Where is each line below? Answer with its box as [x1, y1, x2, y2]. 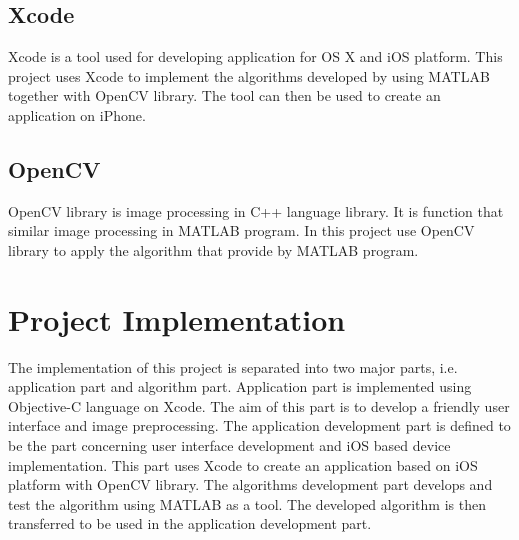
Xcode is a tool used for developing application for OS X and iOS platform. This [8, 46, 503, 67]
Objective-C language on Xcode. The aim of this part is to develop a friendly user [8, 395, 510, 416]
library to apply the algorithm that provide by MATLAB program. [8, 239, 419, 260]
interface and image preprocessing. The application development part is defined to [8, 415, 511, 436]
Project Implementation [8, 298, 346, 339]
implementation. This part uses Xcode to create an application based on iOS [8, 454, 478, 475]
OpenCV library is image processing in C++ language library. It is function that [8, 200, 504, 221]
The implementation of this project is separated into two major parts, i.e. [8, 356, 458, 377]
